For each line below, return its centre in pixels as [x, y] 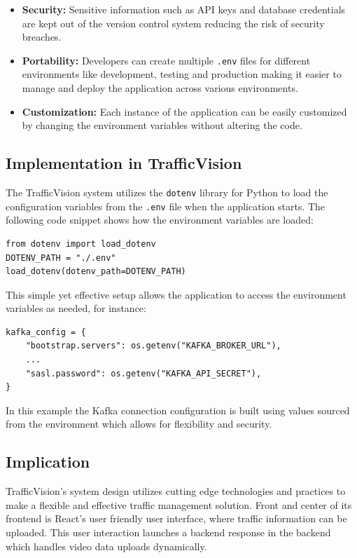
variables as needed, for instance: [76, 308]
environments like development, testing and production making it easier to [182, 74]
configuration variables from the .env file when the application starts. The [166, 206]
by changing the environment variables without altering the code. [162, 125]
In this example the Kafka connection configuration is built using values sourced [178, 410]
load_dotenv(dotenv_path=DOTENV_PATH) [96, 272]
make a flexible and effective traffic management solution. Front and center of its [179, 504]
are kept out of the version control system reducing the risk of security [173, 23]
